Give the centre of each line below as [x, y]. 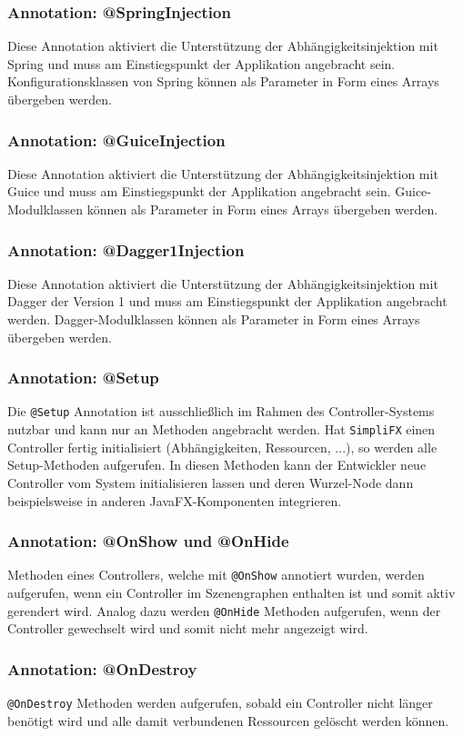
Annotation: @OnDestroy [102, 668]
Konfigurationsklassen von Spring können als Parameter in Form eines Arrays [223, 81]
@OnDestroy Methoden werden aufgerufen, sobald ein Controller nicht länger [220, 703]
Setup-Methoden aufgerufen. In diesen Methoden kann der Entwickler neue [217, 465]
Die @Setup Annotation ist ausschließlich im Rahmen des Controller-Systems [221, 411]
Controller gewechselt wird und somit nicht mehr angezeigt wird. [188, 628]
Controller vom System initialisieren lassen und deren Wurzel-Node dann [211, 482]
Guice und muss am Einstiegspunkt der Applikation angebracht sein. [199, 191]
